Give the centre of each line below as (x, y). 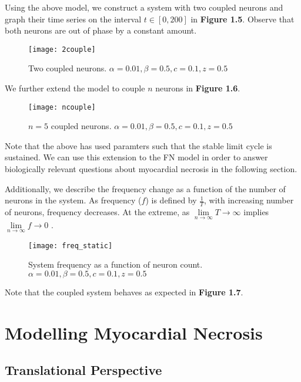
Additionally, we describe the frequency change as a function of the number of (145, 188)
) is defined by (171, 200)
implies (256, 212)
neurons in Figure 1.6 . (198, 88)
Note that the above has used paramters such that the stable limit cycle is (138, 145)
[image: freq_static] (71, 246)
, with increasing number (249, 200)
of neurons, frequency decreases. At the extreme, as (97, 212)
